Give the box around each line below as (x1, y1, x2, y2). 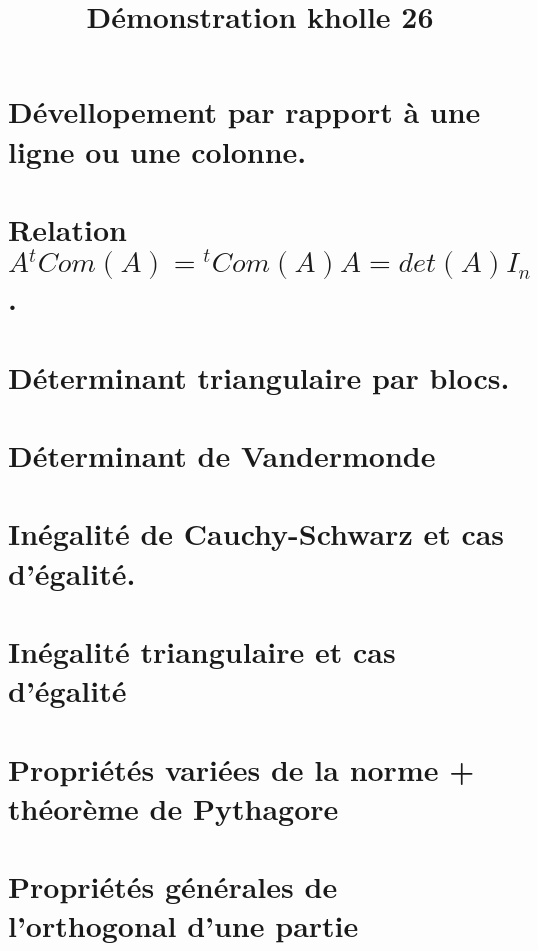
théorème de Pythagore (8, 787, 339, 828)
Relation (8, 208, 127, 249)
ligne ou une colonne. (8, 130, 307, 171)
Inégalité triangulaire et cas (8, 630, 396, 671)
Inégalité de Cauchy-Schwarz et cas (8, 513, 505, 554)
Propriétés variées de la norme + (8, 748, 475, 789)
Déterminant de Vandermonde (8, 435, 436, 476)
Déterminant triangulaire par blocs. (8, 356, 510, 397)
